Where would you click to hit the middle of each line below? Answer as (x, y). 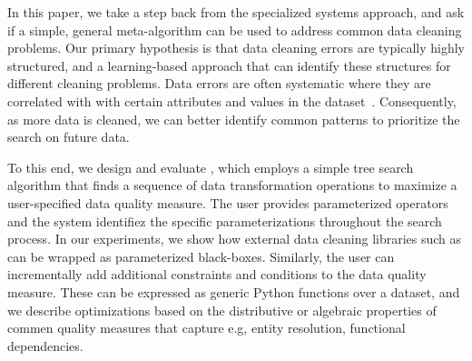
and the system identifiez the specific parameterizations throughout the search (225, 221)
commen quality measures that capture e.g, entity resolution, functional (206, 328)
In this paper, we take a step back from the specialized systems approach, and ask (236, 12)
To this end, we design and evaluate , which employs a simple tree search (211, 167)
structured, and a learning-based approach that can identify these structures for (229, 65)
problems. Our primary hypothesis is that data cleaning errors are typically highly (236, 48)
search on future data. (69, 137)
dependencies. (45, 345)
